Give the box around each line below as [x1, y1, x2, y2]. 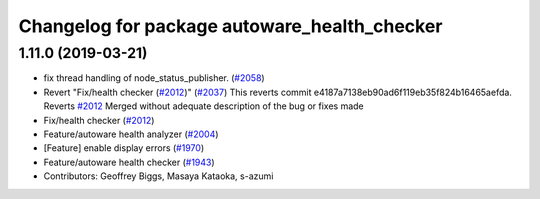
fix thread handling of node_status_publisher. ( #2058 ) [43, 72, 265, 84]
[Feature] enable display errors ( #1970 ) [43, 142, 205, 154]
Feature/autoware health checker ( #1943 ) [43, 156, 215, 168]
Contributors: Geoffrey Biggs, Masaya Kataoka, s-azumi [43, 170, 274, 182]
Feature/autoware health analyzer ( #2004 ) [43, 128, 219, 140]
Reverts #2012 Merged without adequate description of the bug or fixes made [43, 100, 364, 112]
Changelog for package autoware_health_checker [18, 15, 443, 37]
